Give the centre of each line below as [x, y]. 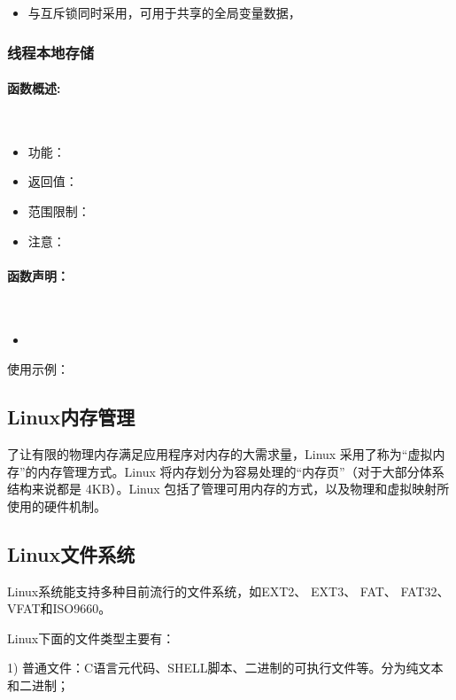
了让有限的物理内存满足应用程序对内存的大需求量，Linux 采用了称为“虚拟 [220, 453]
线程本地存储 [51, 52]
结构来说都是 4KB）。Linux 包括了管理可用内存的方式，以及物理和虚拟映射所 [228, 489]
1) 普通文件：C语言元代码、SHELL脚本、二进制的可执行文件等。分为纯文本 [225, 668]
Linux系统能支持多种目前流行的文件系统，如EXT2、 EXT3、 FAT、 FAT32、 [228, 591]
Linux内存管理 [71, 417]
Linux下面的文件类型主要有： [91, 638]
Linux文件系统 [71, 553]
